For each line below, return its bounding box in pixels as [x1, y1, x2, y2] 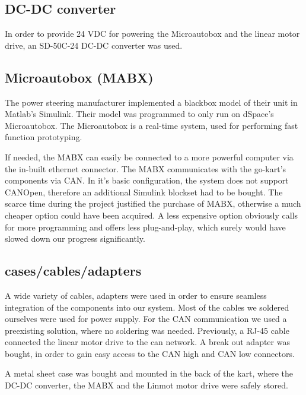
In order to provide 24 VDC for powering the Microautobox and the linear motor [5, 27, 300, 40]
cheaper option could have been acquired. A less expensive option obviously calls [5, 208, 298, 221]
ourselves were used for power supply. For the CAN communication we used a [5, 312, 287, 325]
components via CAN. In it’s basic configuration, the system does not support [5, 174, 289, 187]
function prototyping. [5, 131, 82, 143]
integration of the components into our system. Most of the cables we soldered [5, 301, 289, 313]
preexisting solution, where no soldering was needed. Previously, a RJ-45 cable [5, 324, 289, 336]
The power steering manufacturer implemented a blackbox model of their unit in [5, 96, 298, 108]
